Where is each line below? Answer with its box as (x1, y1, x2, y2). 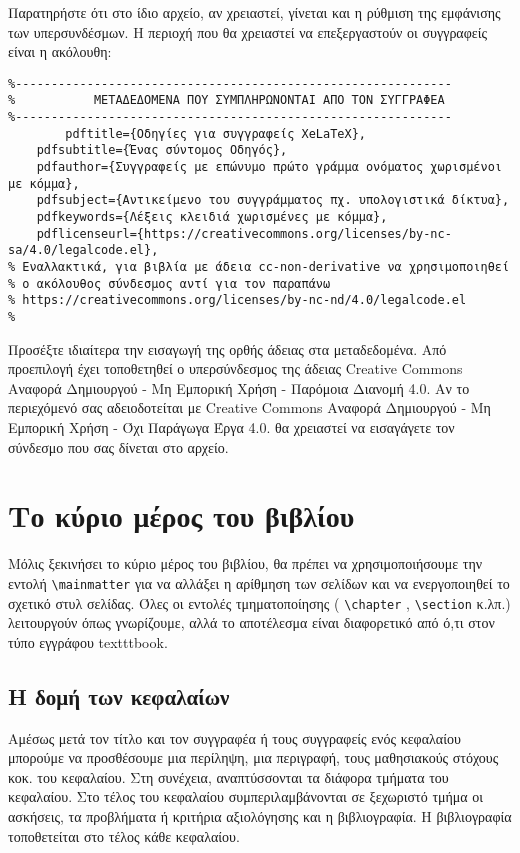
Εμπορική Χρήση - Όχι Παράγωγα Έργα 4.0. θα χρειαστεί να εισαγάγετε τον (8, 417, 455, 437)
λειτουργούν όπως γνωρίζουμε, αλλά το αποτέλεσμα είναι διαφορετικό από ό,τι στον (8, 612, 495, 633)
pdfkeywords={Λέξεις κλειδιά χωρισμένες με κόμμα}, (36, 210, 388, 225)
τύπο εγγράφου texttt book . (8, 631, 168, 652)
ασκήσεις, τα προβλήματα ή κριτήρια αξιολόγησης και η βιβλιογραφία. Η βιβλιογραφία (8, 805, 512, 826)
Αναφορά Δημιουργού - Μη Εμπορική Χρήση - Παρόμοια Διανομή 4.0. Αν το (8, 377, 470, 398)
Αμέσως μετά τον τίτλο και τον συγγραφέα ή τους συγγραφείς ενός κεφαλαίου (8, 727, 461, 748)
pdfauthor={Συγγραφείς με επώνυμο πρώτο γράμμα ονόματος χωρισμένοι (36, 160, 502, 175)
